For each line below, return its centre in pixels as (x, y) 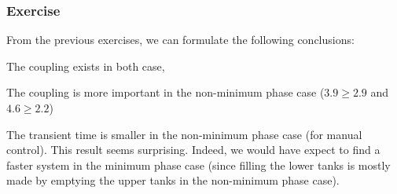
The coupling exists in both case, (86, 66)
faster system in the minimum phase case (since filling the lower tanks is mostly (198, 165)
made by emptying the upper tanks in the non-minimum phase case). (173, 180)
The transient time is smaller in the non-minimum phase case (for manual (184, 134)
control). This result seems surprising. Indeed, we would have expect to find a (193, 150)
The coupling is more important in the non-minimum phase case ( (165, 92)
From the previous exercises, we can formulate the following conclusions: (180, 40)
